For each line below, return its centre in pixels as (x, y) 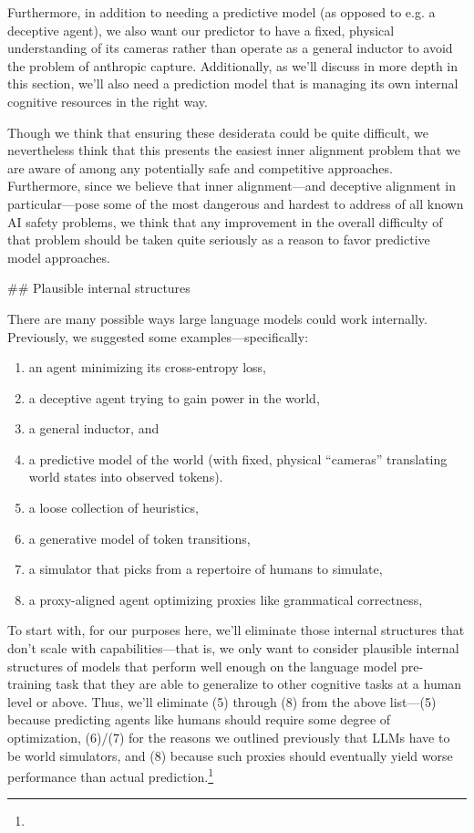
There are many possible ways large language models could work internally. (217, 318)
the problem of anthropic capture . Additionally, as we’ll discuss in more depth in (233, 65)
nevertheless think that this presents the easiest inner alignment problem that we (234, 150)
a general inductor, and (94, 428)
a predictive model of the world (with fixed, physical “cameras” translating (238, 458)
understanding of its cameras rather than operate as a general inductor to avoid (230, 48)
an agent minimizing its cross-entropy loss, (148, 367)
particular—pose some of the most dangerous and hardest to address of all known (236, 203)
